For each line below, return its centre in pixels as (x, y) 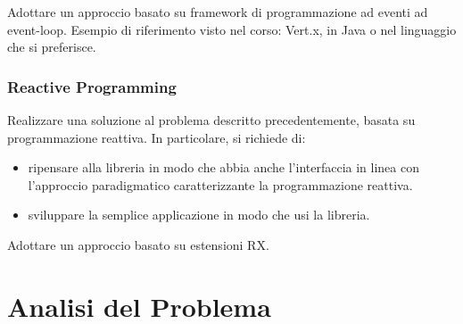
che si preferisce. (52, 47)
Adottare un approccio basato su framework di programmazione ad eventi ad (218, 12)
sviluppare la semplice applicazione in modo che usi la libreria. (199, 215)
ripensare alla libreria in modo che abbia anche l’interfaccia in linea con (223, 167)
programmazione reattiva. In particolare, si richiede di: (157, 137)
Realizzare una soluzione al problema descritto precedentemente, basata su (211, 120)
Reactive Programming (92, 86)
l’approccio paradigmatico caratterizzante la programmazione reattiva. (220, 184)
